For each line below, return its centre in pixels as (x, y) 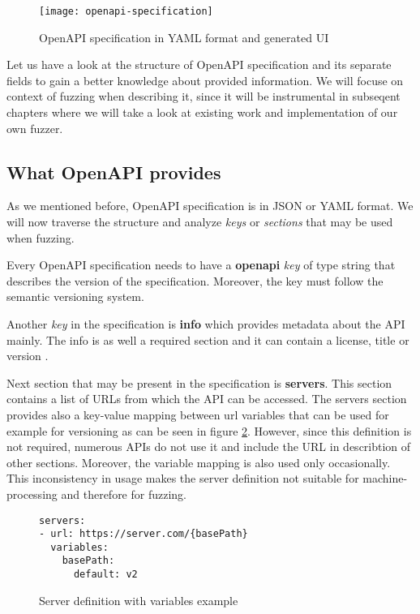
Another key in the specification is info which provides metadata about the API (206, 323)
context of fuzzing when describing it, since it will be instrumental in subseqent (204, 96)
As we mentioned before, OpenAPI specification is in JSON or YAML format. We (210, 206)
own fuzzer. (35, 128)
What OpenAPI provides (114, 172)
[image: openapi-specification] (126, 11)
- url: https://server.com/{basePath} (144, 534)
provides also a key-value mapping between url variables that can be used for (198, 414)
